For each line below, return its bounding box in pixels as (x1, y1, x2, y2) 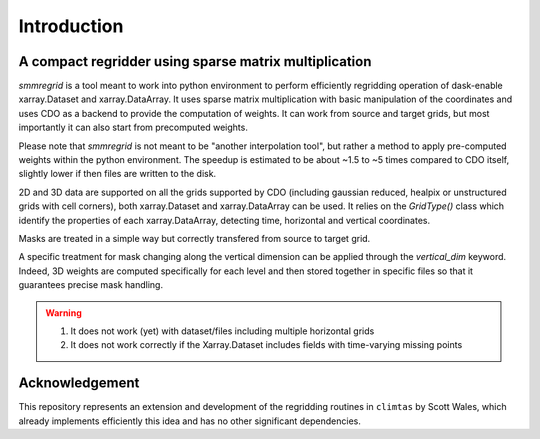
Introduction (18, 15, 124, 37)
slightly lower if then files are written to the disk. (18, 168, 217, 180)
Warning (45, 306, 82, 319)
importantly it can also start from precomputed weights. (18, 121, 249, 134)
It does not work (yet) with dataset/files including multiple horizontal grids (70, 325, 375, 337)
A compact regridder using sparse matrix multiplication (18, 53, 372, 70)
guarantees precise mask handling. (18, 279, 164, 291)
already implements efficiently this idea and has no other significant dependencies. (18, 415, 362, 427)
